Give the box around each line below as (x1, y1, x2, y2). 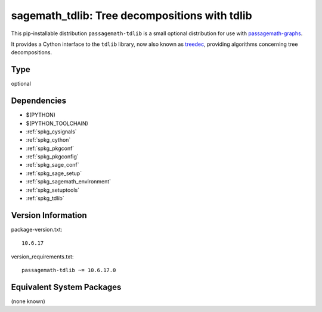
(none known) (11, 298, 46, 305)
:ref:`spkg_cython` (26, 136, 71, 143)
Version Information (11, 210, 87, 220)
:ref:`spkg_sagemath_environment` (26, 178, 112, 185)
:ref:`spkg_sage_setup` (26, 170, 82, 177)
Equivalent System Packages (11, 282, 122, 292)
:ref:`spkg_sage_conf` (26, 161, 80, 169)
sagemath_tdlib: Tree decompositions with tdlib (11, 9, 253, 22)
